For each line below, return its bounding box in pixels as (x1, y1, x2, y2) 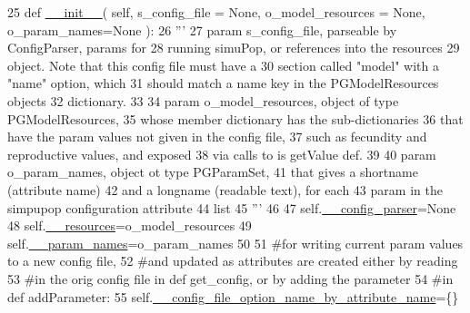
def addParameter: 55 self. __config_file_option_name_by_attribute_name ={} (7, 287, 459, 306)
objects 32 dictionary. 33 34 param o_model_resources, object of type (7, 91, 399, 110)
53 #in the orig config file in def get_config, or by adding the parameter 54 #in (7, 269, 454, 288)
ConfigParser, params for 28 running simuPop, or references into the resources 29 (7, 38, 460, 57)
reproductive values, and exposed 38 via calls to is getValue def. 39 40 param (7, 144, 436, 163)
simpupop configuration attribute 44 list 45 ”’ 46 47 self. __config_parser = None (7, 198, 456, 217)
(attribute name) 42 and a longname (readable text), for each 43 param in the (7, 180, 443, 199)
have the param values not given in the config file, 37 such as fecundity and (7, 127, 427, 146)
